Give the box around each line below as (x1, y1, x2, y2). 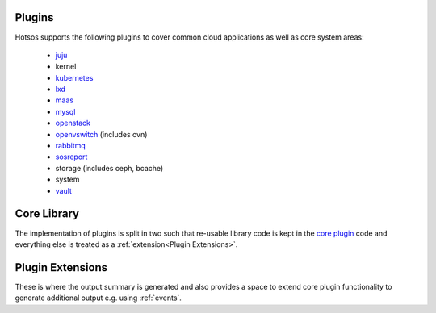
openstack (55, 118, 90, 128)
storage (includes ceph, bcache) (55, 163, 164, 173)
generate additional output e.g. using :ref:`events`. (15, 293, 182, 303)
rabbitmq (55, 141, 86, 151)
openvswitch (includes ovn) (55, 129, 148, 139)
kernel (55, 61, 77, 72)
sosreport (55, 152, 88, 161)
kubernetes (55, 73, 94, 82)
